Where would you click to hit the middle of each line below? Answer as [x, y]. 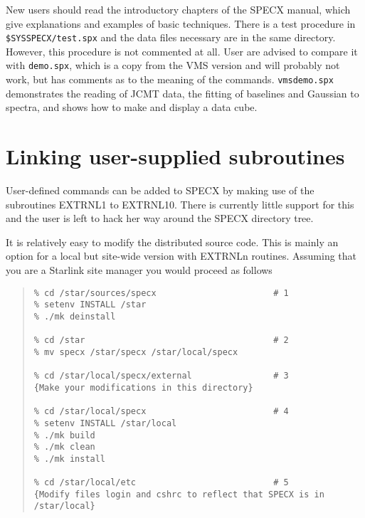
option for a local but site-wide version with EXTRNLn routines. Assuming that [181, 256]
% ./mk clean [64, 447]
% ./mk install [70, 459]
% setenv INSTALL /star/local [105, 423]
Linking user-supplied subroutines [175, 156]
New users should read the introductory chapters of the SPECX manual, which [178, 9]
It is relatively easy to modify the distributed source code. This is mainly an [172, 242]
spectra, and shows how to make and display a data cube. [132, 107]
